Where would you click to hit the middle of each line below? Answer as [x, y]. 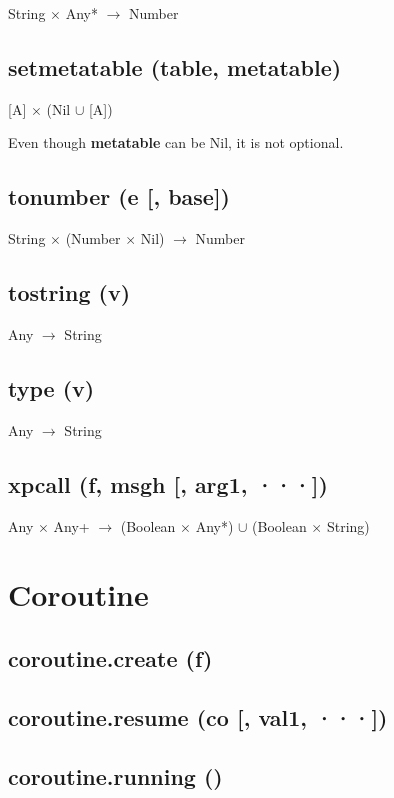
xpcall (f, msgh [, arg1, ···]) [168, 483]
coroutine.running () [115, 775]
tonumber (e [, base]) [119, 196]
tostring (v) [69, 292]
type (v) [51, 387]
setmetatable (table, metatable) [175, 66]
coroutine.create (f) [110, 657]
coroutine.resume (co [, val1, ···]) [198, 716]
